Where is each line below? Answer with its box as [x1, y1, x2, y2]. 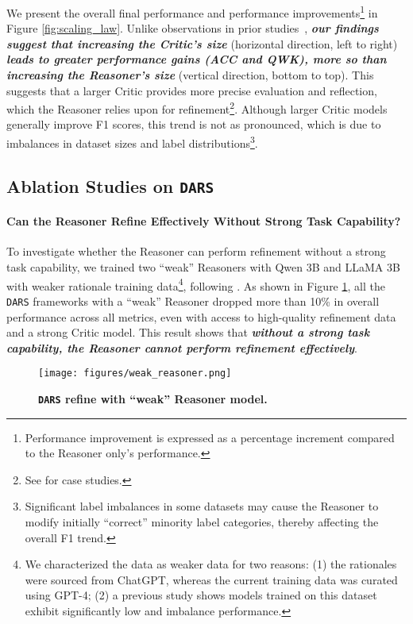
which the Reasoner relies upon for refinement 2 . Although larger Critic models [6, 98, 388, 117]
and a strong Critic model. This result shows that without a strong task [6, 324, 370, 341]
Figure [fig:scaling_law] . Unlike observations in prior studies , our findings [6, 20, 379, 37]
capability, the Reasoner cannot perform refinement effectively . [6, 339, 357, 356]
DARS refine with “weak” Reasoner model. [38, 391, 268, 406]
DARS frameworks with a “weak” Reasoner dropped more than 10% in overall [6, 292, 380, 309]
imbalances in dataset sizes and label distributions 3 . [6, 133, 258, 151]
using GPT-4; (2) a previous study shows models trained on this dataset [25, 587, 377, 603]
